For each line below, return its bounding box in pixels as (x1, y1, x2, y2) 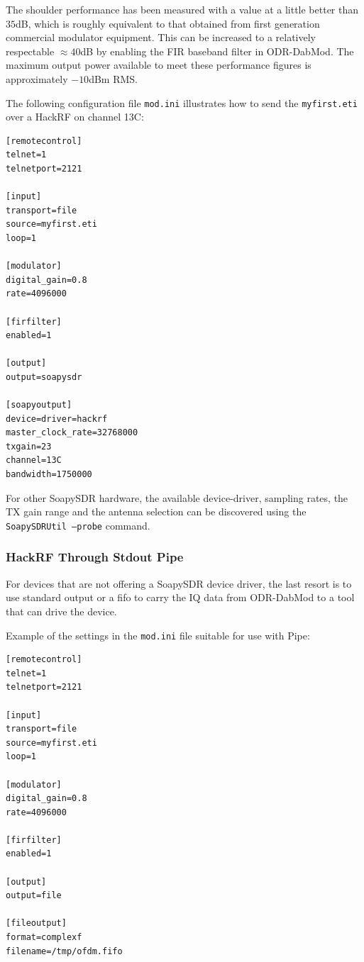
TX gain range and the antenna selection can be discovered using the (6, 504, 307, 519)
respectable (6, 43, 55, 58)
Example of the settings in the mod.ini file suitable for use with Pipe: (6, 627, 310, 642)
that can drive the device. (6, 603, 117, 618)
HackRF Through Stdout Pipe (6, 548, 184, 566)
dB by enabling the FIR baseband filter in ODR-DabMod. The (80, 43, 354, 58)
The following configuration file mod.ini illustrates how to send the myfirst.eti (6, 95, 358, 110)
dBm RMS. (89, 71, 138, 86)
